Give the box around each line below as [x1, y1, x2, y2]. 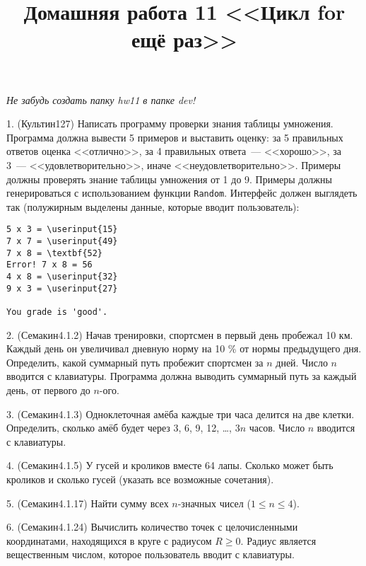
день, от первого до [6, 383, 90, 397]
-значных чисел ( [177, 495, 251, 510]
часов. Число [249, 420, 305, 435]
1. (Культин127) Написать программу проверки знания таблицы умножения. [6, 116, 333, 131]
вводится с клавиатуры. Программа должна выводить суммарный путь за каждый [6, 369, 357, 383]
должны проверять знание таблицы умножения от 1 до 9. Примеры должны [6, 171, 332, 186]
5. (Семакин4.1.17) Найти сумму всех [6, 495, 169, 510]
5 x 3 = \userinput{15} [6, 224, 118, 235]
